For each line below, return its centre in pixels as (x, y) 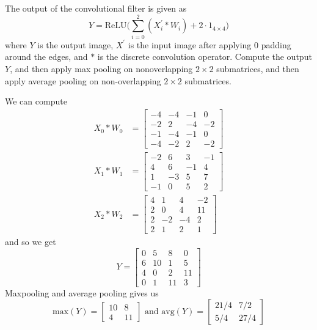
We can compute (36, 101)
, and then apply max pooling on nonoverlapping (101, 68)
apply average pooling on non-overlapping (83, 80)
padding (276, 44)
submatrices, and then (258, 68)
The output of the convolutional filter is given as (96, 8)
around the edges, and (46, 57)
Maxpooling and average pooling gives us (82, 292)
